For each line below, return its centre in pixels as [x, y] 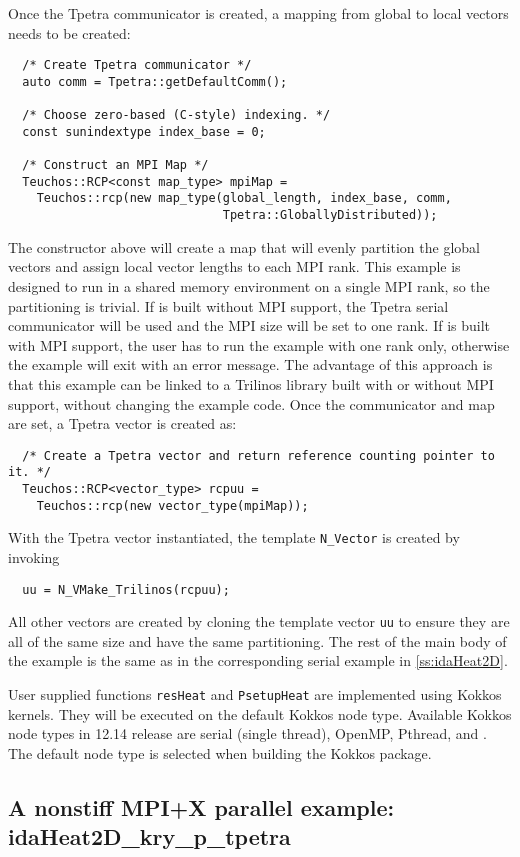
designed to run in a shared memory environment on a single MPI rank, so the [249, 285]
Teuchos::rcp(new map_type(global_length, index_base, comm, [244, 198]
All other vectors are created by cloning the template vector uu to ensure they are [259, 621]
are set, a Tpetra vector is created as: [122, 423]
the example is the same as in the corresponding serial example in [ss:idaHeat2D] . [258, 660]
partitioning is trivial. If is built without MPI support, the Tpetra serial [228, 305]
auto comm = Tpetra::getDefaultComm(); [155, 81]
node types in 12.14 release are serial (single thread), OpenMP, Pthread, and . [247, 733]
